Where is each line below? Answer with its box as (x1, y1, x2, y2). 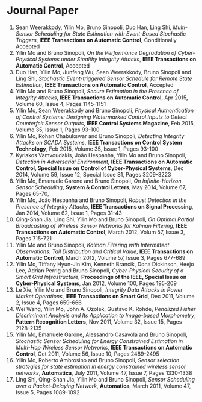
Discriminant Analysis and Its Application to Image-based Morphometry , (15, 312, 196, 319)
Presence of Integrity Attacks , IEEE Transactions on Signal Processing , (15, 203, 194, 210)
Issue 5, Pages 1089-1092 (15, 388, 80, 395)
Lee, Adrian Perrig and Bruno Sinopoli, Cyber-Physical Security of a (15, 266, 184, 274)
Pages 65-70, (15, 190, 50, 197)
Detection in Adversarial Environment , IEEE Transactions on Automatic (15, 158, 193, 165)
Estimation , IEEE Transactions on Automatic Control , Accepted (15, 81, 174, 88)
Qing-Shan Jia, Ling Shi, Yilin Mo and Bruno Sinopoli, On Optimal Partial (15, 215, 194, 223)
